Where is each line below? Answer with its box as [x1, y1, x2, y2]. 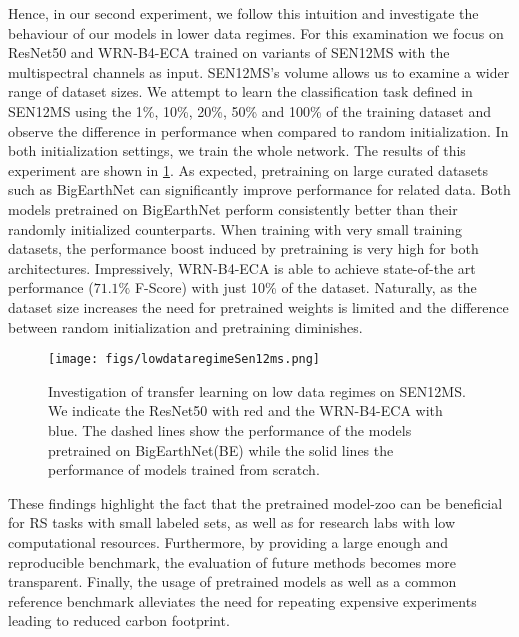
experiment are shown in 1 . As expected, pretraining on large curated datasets [8, 159, 489, 180]
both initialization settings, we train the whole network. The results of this [8, 140, 466, 161]
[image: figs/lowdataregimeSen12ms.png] [48, 352, 321, 367]
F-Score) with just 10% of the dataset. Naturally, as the [134, 277, 477, 298]
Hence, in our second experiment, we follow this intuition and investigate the [8, 3, 479, 23]
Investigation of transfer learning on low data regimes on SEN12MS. [48, 380, 466, 401]
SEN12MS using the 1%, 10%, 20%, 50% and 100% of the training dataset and [8, 100, 492, 121]
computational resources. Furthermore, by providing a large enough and [8, 531, 449, 552]
